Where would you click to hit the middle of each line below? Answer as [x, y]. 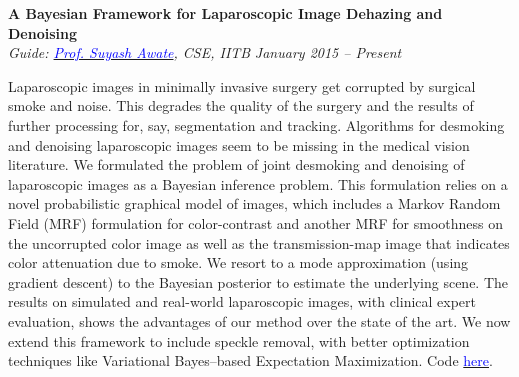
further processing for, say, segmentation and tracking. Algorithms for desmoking [256, 124]
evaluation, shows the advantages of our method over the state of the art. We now [259, 320]
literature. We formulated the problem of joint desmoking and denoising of [236, 164]
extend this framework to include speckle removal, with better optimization [239, 340]
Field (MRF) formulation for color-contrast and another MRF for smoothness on [256, 222]
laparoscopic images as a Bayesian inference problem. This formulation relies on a [258, 183]
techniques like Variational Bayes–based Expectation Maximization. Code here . [250, 360]
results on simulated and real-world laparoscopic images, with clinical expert [242, 301]
